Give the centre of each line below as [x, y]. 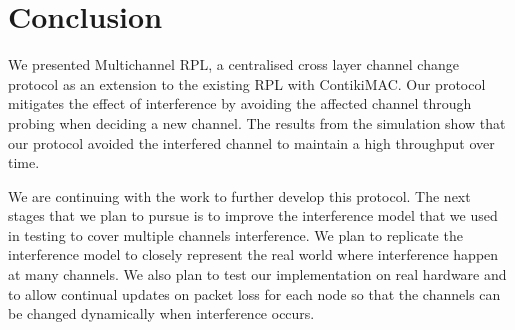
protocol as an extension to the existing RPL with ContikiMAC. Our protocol [247, 83]
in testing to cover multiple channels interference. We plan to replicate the [235, 234]
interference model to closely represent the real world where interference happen [253, 254]
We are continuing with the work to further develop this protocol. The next [239, 195]
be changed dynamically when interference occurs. [161, 313]
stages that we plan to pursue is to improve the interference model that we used [253, 215]
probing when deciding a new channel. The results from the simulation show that [257, 122]
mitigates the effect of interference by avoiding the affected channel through [240, 103]
